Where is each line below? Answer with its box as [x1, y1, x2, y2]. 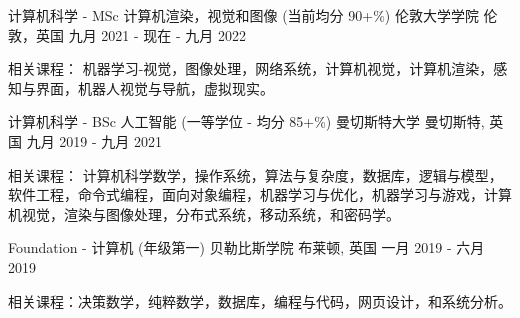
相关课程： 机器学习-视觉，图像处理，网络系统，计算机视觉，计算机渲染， [8, 58, 494, 79]
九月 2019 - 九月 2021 [26, 130, 162, 151]
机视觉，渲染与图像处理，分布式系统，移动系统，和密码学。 [8, 203, 400, 224]
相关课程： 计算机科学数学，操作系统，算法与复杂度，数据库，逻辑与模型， [8, 164, 503, 185]
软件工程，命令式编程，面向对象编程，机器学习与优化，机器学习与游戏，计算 [8, 184, 512, 205]
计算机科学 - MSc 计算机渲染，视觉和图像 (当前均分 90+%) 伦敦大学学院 [8, 5, 479, 25]
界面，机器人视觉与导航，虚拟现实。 [35, 77, 274, 98]
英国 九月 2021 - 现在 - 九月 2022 [35, 24, 246, 45]
